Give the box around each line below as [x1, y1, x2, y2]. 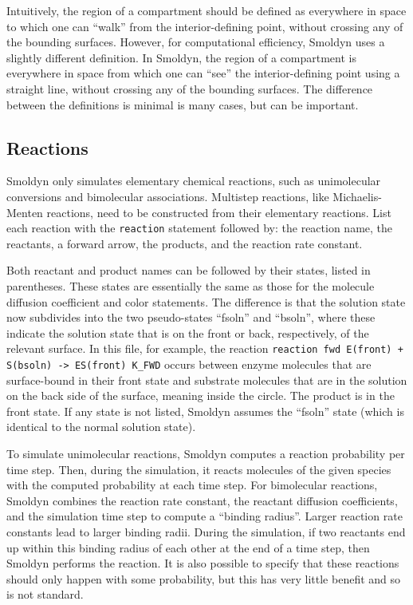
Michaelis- [332, 188, 382, 204]
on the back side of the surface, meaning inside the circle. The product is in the [6, 387, 395, 404]
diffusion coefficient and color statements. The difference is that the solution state [6, 293, 406, 310]
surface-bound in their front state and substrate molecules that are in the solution [6, 371, 407, 388]
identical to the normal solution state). [6, 418, 196, 435]
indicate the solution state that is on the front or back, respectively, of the [6, 324, 369, 341]
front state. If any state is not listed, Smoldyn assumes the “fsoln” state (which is [6, 402, 404, 419]
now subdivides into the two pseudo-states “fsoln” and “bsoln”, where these [6, 309, 376, 326]
